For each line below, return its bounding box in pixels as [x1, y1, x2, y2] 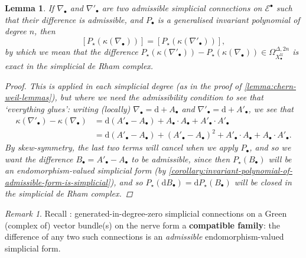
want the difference [5, 152, 73, 165]
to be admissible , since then [131, 152, 230, 165]
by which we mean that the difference [5, 45, 138, 57]
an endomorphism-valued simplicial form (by [5, 164, 166, 177]
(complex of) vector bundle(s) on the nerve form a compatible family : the [5, 218, 280, 231]
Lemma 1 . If [5, 2, 54, 14]
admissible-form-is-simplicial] [5, 175, 110, 188]
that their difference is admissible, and [5, 13, 144, 25]
